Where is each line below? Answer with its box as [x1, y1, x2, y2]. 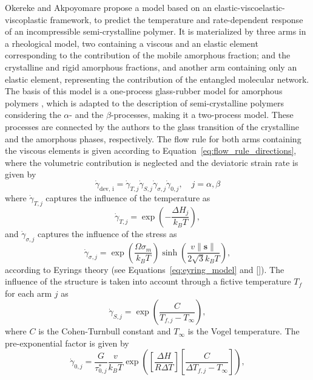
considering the [5, 108, 61, 121]
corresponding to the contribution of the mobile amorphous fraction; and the [5, 49, 291, 61]
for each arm [5, 286, 52, 299]
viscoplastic [5, 13, 47, 26]
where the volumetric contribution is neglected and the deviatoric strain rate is [5, 156, 298, 168]
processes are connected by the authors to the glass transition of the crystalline [5, 120, 299, 133]
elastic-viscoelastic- [214, 1, 285, 13]
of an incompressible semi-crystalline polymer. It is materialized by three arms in [5, 25, 306, 38]
